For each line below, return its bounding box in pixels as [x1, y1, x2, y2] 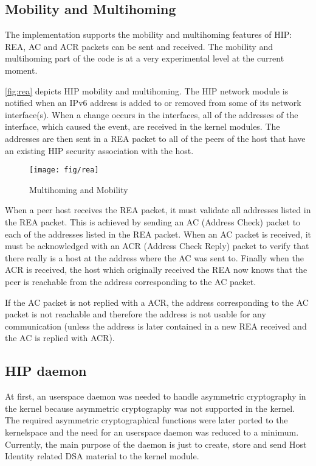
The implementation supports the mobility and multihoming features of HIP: [5, 28, 292, 41]
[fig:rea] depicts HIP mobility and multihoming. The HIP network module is [5, 84, 289, 97]
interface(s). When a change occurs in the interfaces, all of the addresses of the [5, 108, 298, 121]
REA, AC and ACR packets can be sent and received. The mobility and [5, 40, 273, 52]
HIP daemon [5, 361, 87, 380]
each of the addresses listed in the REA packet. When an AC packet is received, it [5, 227, 311, 240]
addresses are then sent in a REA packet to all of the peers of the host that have [5, 132, 306, 144]
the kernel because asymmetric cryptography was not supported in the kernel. [5, 401, 295, 414]
